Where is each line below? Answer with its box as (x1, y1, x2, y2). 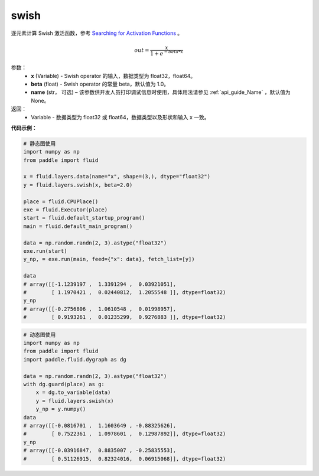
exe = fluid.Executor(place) (23, 207, 108, 213)
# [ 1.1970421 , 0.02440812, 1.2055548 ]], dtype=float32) (23, 289, 226, 295)
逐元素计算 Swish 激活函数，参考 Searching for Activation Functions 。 (11, 30, 183, 37)
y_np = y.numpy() (35, 406, 86, 413)
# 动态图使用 (23, 331, 56, 338)
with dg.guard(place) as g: (23, 381, 105, 388)
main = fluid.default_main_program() (23, 223, 133, 230)
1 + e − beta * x (149, 49, 183, 57)
